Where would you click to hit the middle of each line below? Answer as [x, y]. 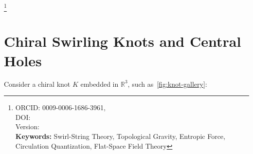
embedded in [99, 84]
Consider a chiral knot [37, 84]
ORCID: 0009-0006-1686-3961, [60, 107]
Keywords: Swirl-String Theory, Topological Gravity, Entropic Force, [120, 136]
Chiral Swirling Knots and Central [123, 41]
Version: [27, 126]
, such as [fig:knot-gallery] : [167, 84]
